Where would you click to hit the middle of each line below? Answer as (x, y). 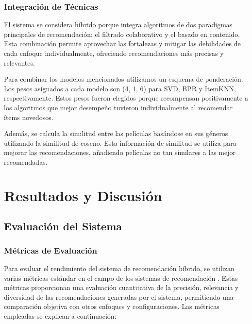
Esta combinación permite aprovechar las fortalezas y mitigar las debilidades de (122, 43)
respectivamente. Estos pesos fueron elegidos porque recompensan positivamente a (126, 98)
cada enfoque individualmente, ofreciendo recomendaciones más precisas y (114, 53)
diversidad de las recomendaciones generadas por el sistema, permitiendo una (119, 297)
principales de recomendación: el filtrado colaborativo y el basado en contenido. (122, 34)
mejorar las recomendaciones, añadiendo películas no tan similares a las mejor (120, 152)
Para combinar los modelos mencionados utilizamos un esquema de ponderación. (124, 79)
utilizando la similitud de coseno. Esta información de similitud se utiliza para (120, 143)
